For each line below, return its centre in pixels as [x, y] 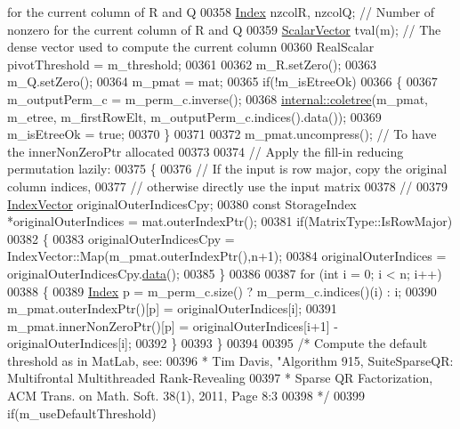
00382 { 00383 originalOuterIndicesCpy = [121, 238]
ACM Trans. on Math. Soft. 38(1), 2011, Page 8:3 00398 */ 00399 [186, 396]
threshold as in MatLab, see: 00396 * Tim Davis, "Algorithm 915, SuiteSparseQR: [230, 360]
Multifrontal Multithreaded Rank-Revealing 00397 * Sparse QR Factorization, [220, 378]
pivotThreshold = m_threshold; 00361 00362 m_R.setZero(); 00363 [192, 64]
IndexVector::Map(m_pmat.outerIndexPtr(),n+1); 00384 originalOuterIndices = [227, 256]
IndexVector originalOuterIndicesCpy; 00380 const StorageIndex [182, 203]
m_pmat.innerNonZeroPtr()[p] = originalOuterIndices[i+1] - [173, 325]
